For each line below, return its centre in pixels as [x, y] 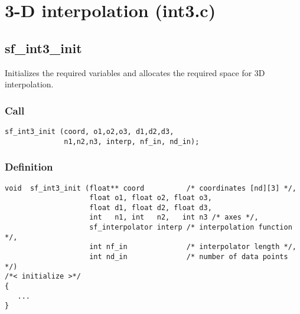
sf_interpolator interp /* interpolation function [191, 228]
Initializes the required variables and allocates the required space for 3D [135, 72]
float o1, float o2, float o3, [151, 198]
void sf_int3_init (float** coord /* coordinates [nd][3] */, [151, 188]
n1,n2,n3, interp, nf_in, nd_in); [132, 141]
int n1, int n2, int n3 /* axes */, [174, 217]
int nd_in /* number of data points [189, 257]
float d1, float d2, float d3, [151, 207]
